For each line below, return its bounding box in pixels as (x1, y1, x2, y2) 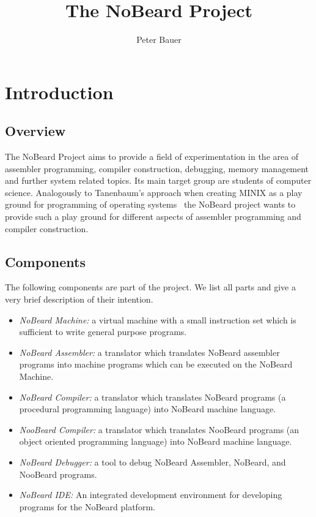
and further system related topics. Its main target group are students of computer (5, 174, 312, 187)
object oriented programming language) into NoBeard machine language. (19, 435, 292, 448)
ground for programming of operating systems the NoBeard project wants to (5, 198, 296, 211)
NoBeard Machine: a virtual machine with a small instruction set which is (19, 313, 296, 326)
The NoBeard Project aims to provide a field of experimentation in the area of (5, 150, 299, 163)
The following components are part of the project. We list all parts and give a (5, 281, 296, 293)
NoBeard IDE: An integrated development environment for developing (19, 488, 282, 501)
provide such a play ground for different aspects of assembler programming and (5, 210, 301, 223)
